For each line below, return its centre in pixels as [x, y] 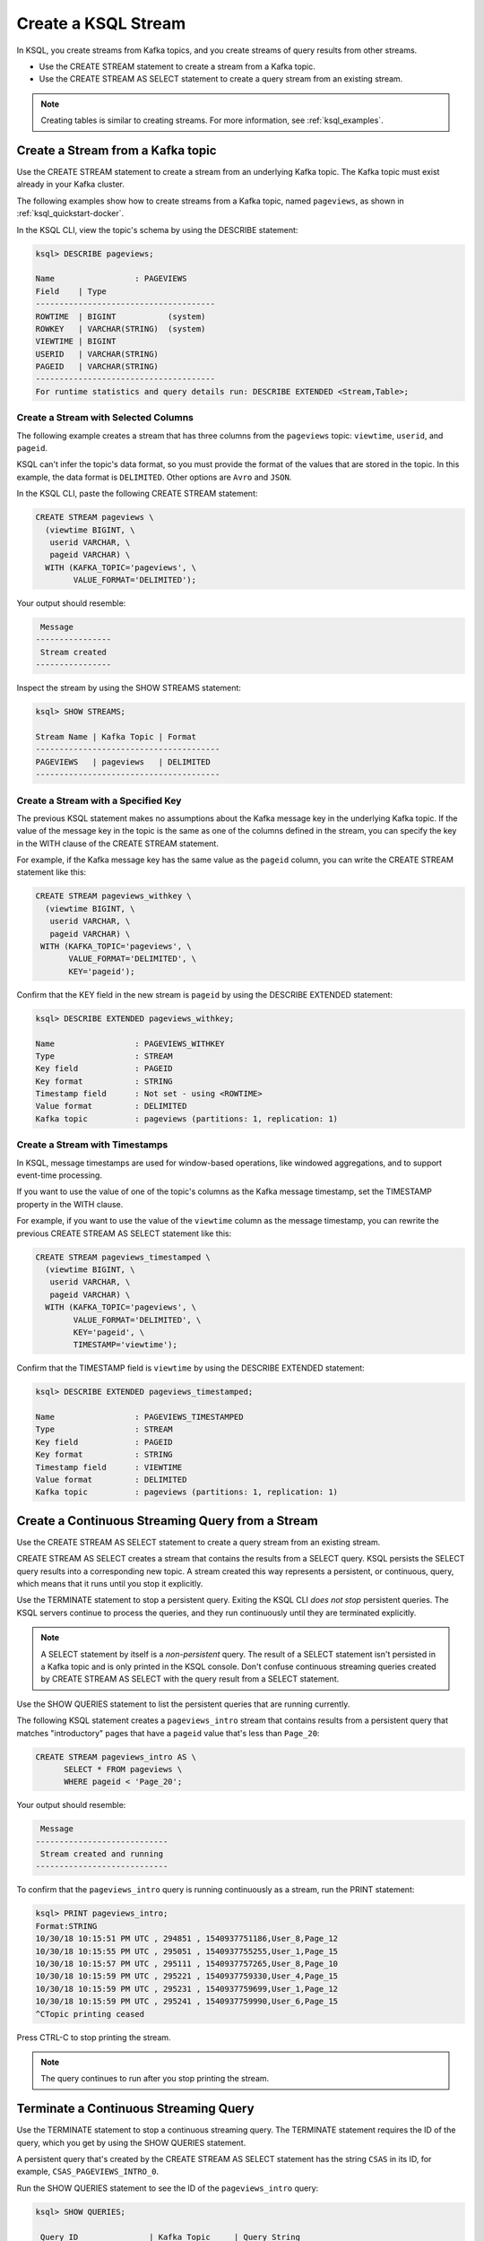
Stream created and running [102, 1854]
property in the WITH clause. [70, 1204]
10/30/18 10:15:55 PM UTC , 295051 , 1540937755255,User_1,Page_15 [187, 1951]
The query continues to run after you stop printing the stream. [155, 2079]
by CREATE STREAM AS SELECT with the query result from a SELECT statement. [190, 1679]
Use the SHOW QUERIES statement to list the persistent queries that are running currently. [183, 1704]
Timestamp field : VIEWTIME [109, 1467]
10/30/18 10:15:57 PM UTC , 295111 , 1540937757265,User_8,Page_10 [187, 1964]
